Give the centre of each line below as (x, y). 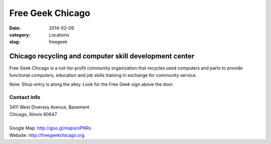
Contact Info (25, 97)
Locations (59, 34)
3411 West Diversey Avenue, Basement (49, 107)
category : (20, 34)
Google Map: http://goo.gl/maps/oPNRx (50, 128)
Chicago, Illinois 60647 (33, 114)
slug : (15, 42)
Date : (15, 28)
